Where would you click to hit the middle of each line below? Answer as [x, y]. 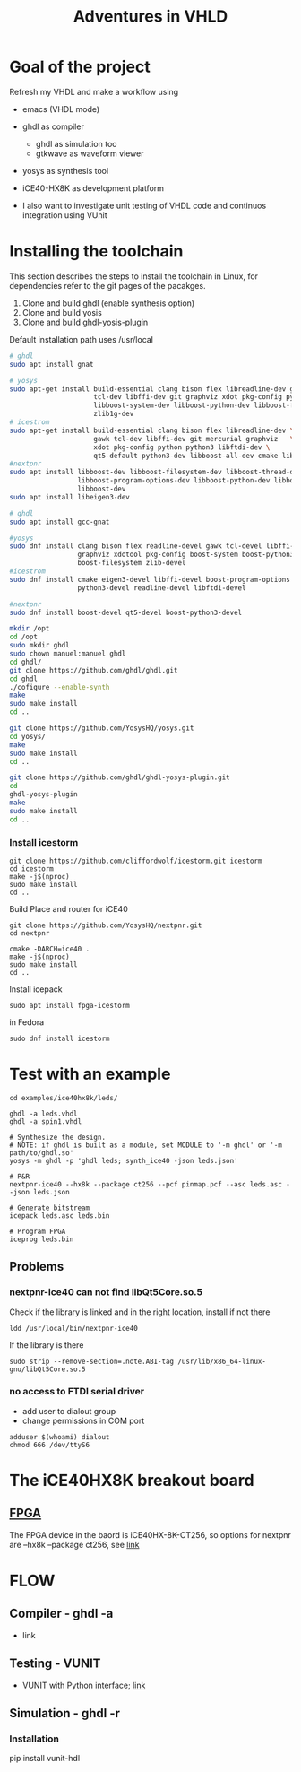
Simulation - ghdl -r [65, 1713]
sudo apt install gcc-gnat [60, 522]
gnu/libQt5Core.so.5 [48, 1369]
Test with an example [90, 1074]
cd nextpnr [30, 933]
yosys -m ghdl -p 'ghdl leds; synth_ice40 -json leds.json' [124, 1160]
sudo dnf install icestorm [60, 1038]
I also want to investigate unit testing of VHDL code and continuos [144, 205]
